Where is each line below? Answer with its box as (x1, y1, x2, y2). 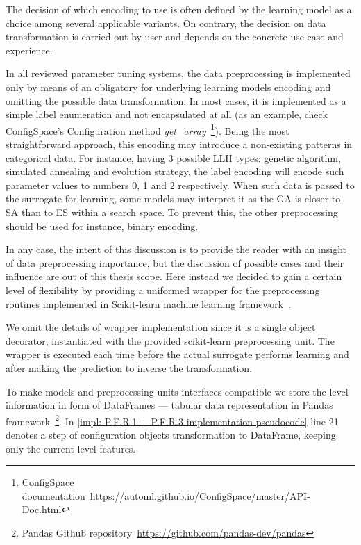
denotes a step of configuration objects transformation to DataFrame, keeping (6, 427, 336, 441)
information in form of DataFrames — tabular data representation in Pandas (6, 398, 333, 412)
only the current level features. (6, 441, 136, 455)
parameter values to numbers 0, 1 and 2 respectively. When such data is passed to (6, 177, 355, 192)
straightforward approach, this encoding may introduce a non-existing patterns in (6, 137, 353, 151)
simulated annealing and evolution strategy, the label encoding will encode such (6, 164, 344, 179)
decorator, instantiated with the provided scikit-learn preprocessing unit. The (6, 333, 335, 348)
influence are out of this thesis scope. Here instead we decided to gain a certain (6, 269, 342, 284)
